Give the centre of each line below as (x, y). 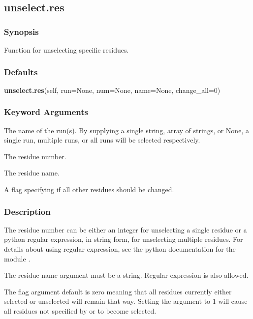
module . (17, 258)
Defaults (21, 72)
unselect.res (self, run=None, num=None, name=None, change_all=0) (112, 90)
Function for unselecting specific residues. (66, 50)
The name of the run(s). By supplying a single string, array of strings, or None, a (126, 130)
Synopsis (21, 31)
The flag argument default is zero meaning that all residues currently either (118, 291)
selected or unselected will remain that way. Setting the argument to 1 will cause (126, 301)
